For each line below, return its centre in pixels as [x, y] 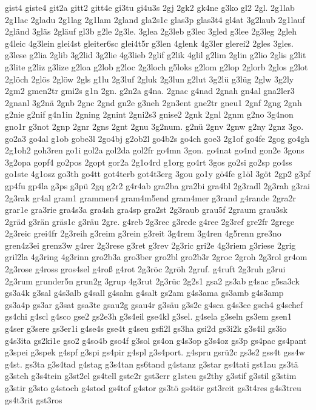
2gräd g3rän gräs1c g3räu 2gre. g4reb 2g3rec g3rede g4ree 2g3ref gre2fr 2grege [150, 221]
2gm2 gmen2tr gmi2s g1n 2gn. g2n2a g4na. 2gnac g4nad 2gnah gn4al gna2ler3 [150, 91]
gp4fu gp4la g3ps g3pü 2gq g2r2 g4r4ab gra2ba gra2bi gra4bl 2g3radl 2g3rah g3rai [157, 185]
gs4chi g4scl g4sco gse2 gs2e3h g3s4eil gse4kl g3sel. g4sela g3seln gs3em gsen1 [148, 316]
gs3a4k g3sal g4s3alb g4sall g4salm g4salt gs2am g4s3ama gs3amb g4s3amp [144, 293]
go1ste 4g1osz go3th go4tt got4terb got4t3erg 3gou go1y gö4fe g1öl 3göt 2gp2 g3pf [158, 174]
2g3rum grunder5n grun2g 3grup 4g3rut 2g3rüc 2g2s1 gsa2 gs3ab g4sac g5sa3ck [152, 281]
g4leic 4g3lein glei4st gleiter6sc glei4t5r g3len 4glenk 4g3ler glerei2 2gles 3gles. [150, 43]
